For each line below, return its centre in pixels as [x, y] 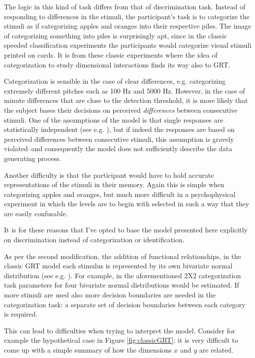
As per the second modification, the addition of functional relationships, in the [123, 256]
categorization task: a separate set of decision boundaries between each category [125, 304]
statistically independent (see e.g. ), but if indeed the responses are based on [119, 129]
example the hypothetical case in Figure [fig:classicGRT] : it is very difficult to [121, 340]
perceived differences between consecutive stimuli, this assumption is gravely [119, 139]
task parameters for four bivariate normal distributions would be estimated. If [122, 285]
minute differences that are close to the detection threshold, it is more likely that [126, 100]
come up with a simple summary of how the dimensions [88, 350]
